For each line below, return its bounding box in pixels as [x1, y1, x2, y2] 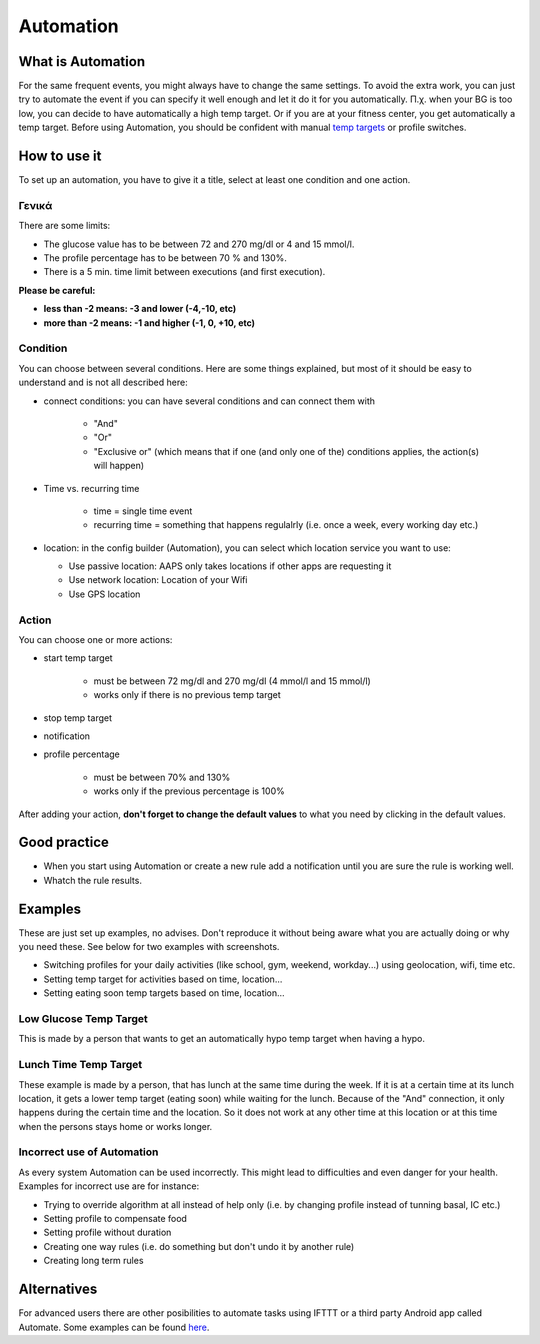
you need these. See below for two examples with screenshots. [18, 941, 280, 953]
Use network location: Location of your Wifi [68, 574, 248, 586]
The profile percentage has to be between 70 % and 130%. [43, 252, 287, 264]
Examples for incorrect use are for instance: [18, 1180, 200, 1192]
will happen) [93, 460, 145, 472]
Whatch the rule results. [43, 874, 142, 886]
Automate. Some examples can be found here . [18, 1321, 210, 1333]
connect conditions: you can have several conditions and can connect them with [43, 395, 375, 407]
